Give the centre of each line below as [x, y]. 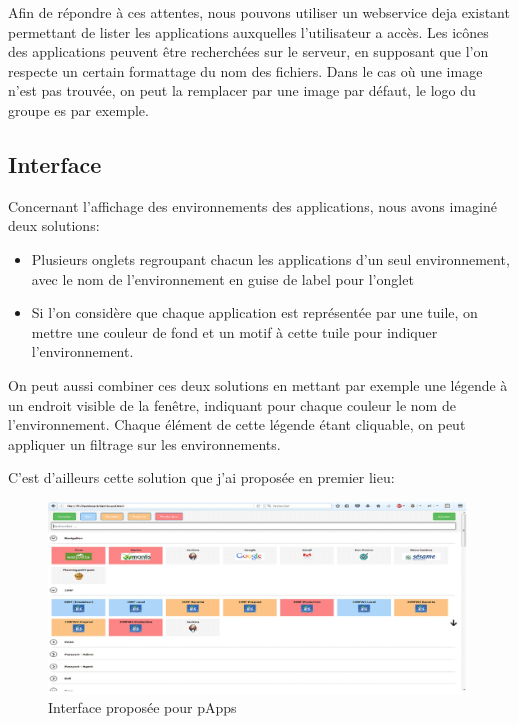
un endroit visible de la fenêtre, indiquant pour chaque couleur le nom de [232, 404]
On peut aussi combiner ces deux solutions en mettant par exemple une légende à [258, 384]
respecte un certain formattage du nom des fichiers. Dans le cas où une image [245, 70]
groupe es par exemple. [78, 109]
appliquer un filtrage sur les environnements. [144, 443]
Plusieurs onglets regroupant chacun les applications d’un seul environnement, [270, 258]
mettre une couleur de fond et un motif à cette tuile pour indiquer [234, 331]
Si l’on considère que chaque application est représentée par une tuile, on [254, 312]
